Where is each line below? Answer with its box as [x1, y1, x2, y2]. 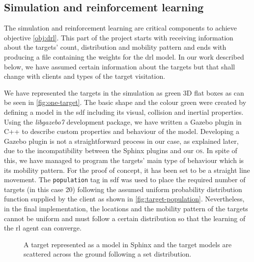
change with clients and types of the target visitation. [4, 71, 166, 81]
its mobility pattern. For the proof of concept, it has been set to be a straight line [4, 164, 250, 175]
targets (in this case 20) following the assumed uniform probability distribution [4, 184, 242, 194]
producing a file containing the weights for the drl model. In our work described [4, 51, 244, 62]
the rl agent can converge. [4, 223, 82, 233]
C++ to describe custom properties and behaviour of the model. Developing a [4, 126, 239, 136]
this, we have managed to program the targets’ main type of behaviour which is [4, 155, 244, 165]
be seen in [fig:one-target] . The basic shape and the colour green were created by [4, 97, 247, 107]
